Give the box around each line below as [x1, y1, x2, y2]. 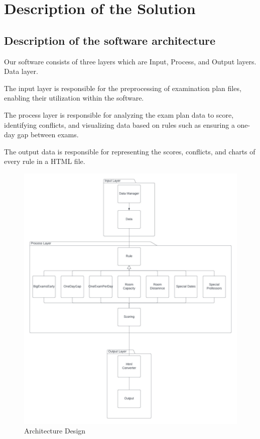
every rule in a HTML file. [4, 156, 85, 166]
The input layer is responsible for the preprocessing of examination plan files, [4, 82, 241, 93]
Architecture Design [24, 425, 86, 436]
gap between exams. [17, 129, 79, 140]
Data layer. [4, 66, 38, 76]
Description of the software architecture [4, 32, 216, 48]
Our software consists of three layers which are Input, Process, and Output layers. [4, 56, 256, 66]
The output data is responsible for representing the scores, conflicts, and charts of [4, 146, 255, 156]
